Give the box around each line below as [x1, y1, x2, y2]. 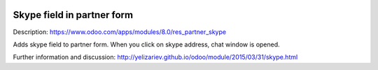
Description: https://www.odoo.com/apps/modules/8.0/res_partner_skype [13, 28, 227, 36]
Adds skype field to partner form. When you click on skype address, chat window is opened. [13, 40, 280, 49]
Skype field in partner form [13, 9, 133, 21]
